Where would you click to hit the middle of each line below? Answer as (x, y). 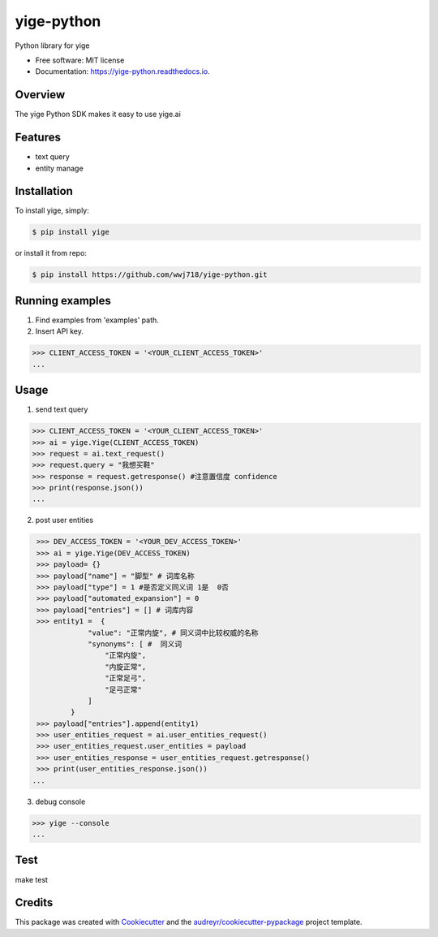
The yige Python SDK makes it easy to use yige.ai (98, 114)
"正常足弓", (125, 678)
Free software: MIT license (80, 60)
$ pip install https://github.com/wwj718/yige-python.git (150, 275)
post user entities (64, 520)
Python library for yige (52, 45)
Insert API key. (60, 331)
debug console (60, 801)
